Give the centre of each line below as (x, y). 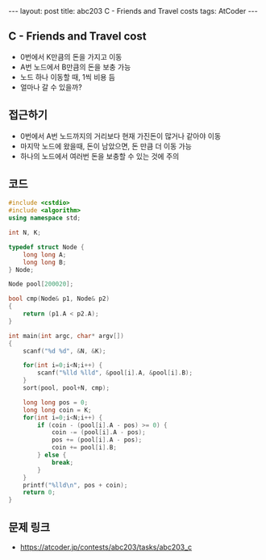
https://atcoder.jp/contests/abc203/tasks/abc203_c (106, 547)
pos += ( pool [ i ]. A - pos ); (97, 440)
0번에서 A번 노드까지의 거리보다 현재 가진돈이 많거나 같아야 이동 (121, 136)
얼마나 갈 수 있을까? (51, 87)
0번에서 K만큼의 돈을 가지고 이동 (71, 56)
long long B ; (45, 262)
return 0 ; (39, 493)
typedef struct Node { (46, 247)
